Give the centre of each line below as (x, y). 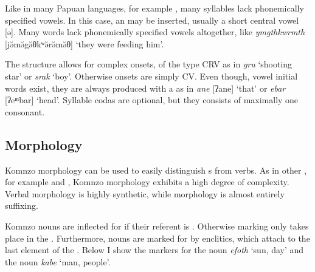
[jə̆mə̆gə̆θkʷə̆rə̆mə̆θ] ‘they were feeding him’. (85, 43)
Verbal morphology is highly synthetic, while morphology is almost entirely (145, 193)
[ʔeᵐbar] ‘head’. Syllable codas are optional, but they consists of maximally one (152, 100)
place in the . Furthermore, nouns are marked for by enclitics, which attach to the (157, 238)
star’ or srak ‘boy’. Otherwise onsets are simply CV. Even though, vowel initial (151, 76)
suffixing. (22, 206)
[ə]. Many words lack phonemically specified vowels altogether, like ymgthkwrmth (155, 32)
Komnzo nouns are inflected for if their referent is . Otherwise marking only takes (157, 226)
